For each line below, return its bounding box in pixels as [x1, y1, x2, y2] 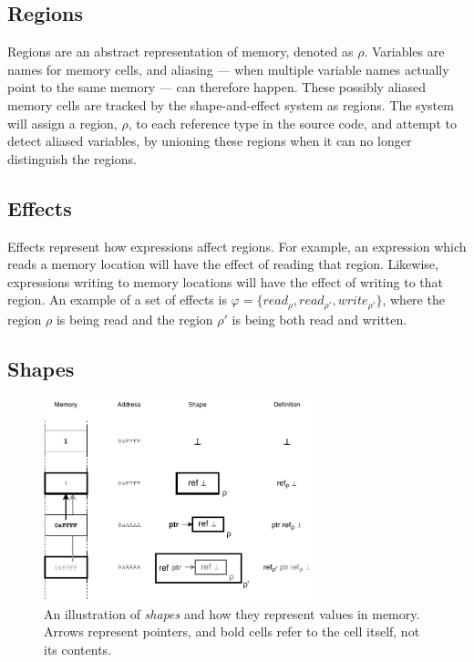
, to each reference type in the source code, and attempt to [128, 113, 457, 132]
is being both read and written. [232, 309, 407, 328]
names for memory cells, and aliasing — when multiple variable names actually [7, 59, 449, 78]
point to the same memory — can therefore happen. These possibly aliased [7, 78, 426, 97]
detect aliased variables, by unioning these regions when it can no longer [7, 131, 412, 150]
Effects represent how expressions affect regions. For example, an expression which [7, 236, 467, 255]
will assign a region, [7, 113, 118, 132]
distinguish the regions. [7, 149, 137, 168]
